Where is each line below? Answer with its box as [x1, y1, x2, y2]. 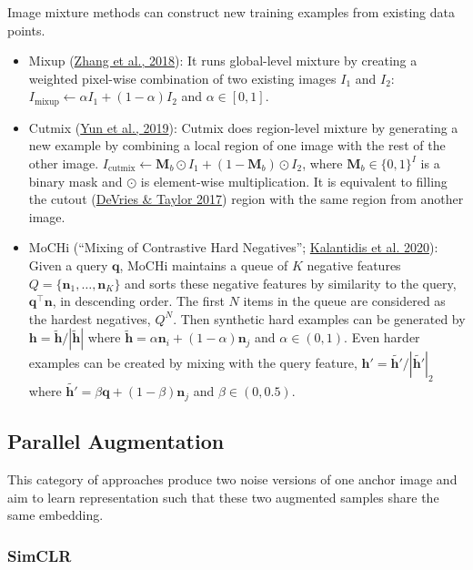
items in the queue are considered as [243, 291, 446, 310]
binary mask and [28, 171, 123, 190]
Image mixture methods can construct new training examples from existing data [7, 3, 456, 21]
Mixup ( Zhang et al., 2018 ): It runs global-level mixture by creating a [28, 51, 418, 70]
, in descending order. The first [52, 291, 225, 310]
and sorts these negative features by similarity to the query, [125, 273, 457, 292]
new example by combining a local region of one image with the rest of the [28, 136, 446, 155]
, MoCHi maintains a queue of [119, 255, 288, 274]
